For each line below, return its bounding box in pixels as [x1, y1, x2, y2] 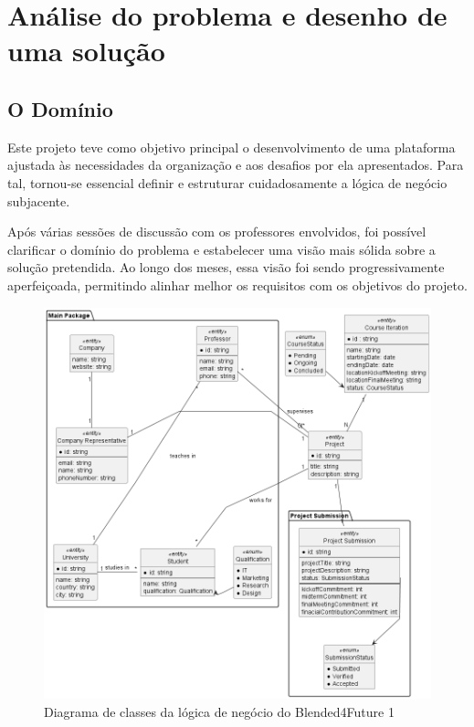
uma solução [7, 32, 165, 69]
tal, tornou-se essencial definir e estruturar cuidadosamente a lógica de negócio [7, 173, 448, 192]
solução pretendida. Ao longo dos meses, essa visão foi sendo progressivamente [7, 258, 445, 277]
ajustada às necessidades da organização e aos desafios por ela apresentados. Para [7, 155, 464, 174]
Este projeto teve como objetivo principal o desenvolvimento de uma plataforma [7, 137, 456, 156]
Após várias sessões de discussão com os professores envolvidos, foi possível [7, 222, 427, 241]
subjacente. [7, 191, 70, 210]
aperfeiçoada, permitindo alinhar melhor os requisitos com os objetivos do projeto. [7, 275, 468, 294]
